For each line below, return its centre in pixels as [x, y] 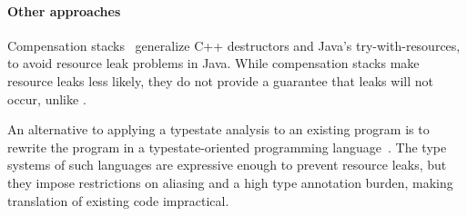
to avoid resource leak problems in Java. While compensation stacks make [213, 63]
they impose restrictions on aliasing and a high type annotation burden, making [230, 182]
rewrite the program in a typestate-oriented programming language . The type [227, 147]
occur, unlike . [47, 98]
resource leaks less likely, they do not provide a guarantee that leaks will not [220, 80]
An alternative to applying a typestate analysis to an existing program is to [218, 129]
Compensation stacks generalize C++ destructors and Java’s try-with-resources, [234, 45]
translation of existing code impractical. [118, 200]
